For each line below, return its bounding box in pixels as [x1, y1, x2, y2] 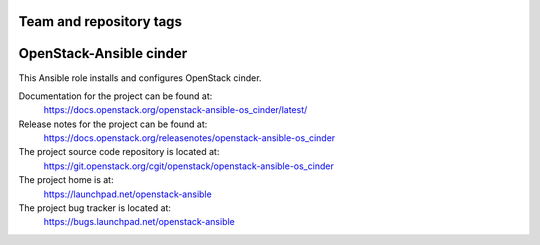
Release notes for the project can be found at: [18, 118, 208, 130]
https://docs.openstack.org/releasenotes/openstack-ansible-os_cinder [43, 132, 336, 144]
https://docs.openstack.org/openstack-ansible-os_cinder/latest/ [43, 104, 308, 116]
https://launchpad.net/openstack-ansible [43, 188, 212, 200]
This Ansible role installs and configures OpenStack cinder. [18, 71, 262, 84]
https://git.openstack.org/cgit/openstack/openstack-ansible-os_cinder [43, 160, 334, 172]
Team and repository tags [18, 13, 182, 30]
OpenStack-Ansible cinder [18, 45, 188, 62]
